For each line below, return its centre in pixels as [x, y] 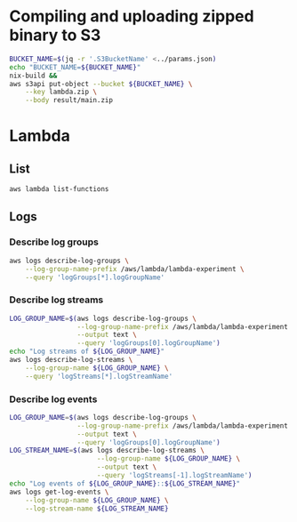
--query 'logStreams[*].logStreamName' [99, 376]
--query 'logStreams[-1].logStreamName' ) [174, 476]
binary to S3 [55, 35]
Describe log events [53, 399]
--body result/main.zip [69, 100]
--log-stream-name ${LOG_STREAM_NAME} [97, 509]
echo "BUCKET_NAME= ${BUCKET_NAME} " [75, 67]
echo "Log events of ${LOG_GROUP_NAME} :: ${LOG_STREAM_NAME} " [125, 483]
